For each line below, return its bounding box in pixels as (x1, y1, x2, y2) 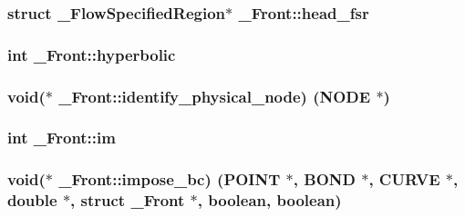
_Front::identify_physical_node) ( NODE (58, 84, 371, 107)
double (7, 189, 57, 212)
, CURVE (368, 168, 440, 191)
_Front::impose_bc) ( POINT (58, 168, 281, 191)
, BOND (293, 168, 356, 191)
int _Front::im (7, 126, 116, 149)
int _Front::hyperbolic (7, 43, 176, 65)
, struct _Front (70, 189, 185, 212)
